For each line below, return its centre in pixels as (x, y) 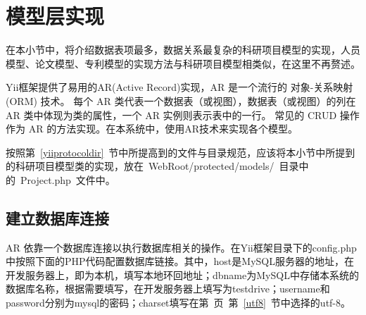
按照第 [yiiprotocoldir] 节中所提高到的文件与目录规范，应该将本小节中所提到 (181, 152)
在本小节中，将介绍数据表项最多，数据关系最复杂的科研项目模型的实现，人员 (183, 50)
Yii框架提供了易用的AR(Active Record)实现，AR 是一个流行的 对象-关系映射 (179, 87)
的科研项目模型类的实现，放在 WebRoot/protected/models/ (140, 166)
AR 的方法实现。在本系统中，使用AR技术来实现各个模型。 (163, 129)
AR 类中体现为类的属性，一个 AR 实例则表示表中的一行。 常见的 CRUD (171, 115)
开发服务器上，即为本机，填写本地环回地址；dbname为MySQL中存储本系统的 (182, 274)
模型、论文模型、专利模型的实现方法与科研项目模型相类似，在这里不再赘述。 (183, 63)
